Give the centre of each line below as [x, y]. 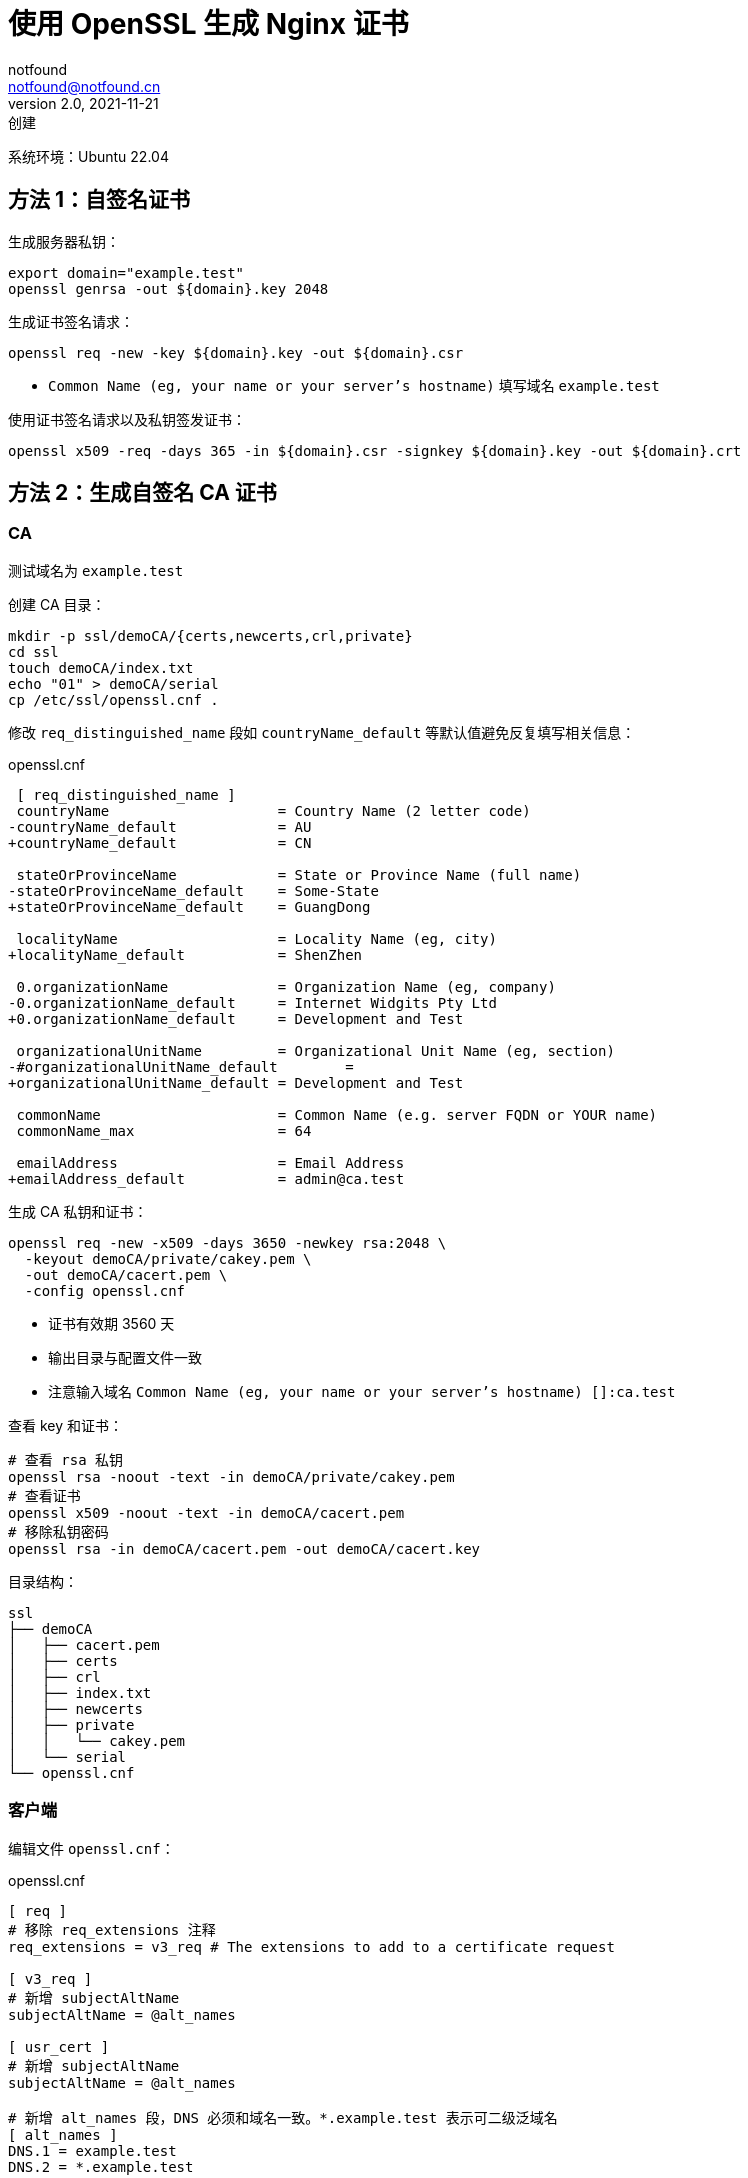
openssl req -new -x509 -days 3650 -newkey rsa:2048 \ [227, 1242]
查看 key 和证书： [66, 1425]
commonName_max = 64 [164, 1130]
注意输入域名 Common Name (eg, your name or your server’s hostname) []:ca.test [362, 1391]
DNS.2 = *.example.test [101, 2166]
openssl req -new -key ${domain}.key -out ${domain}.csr [236, 352]
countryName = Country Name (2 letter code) [273, 810]
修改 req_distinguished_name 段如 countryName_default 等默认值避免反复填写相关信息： [322, 732]
